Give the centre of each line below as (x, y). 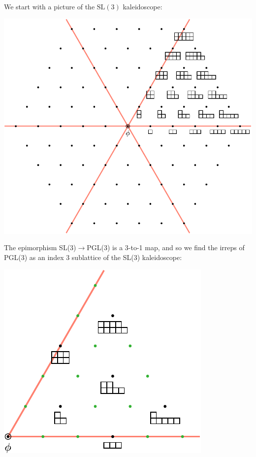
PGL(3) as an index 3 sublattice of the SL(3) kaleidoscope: (93, 257)
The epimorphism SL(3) (40, 247)
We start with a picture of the (49, 6)
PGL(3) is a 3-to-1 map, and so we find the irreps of (166, 247)
